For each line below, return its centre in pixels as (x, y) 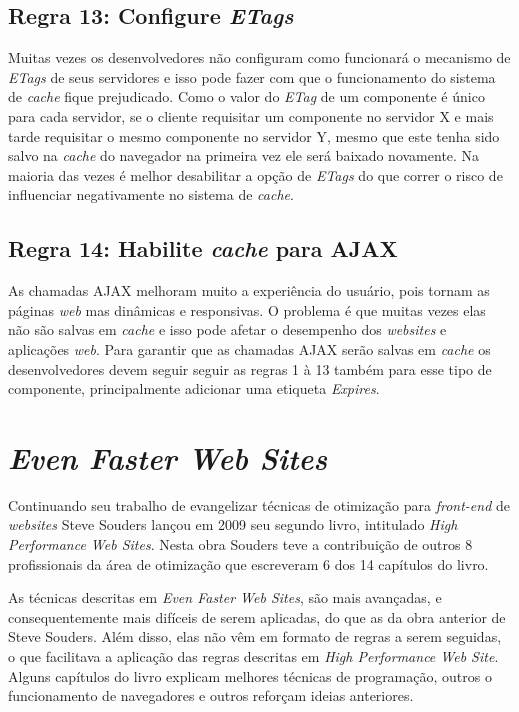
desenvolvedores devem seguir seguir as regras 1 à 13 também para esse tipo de (250, 368)
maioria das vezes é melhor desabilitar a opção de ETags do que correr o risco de (255, 174)
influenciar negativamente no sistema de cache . (151, 194)
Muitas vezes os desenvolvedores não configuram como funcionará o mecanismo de (259, 57)
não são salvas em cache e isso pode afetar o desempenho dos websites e (227, 329)
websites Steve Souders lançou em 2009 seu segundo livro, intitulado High (233, 524)
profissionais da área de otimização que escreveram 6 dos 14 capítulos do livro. (248, 563)
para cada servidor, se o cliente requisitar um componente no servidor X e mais (251, 115)
